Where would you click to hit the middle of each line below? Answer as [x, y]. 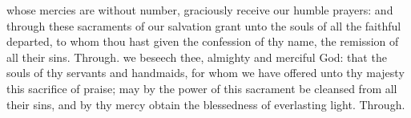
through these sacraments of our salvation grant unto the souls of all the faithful [204, 25]
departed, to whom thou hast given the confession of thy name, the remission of [203, 41]
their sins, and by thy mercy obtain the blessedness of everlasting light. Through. [206, 104]
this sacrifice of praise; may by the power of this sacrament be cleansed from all [202, 88]
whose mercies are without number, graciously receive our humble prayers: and [200, 10]
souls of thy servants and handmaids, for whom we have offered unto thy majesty [205, 73]
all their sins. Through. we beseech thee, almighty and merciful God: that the [197, 57]
